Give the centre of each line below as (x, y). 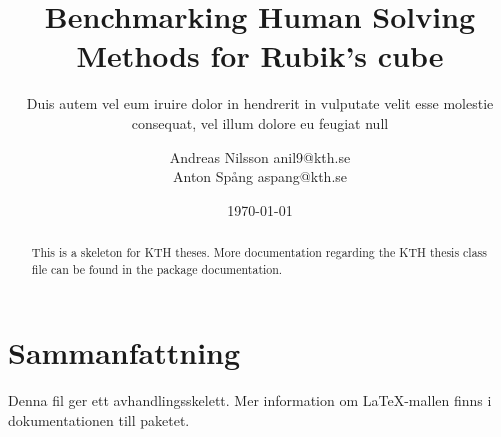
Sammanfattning (124, 352)
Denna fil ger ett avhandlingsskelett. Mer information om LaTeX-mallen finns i (250, 400)
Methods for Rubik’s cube (260, 55)
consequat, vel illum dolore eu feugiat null (260, 122)
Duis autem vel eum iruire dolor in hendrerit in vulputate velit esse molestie (260, 103)
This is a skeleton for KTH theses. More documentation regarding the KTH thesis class (259, 252)
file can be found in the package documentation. (157, 268)
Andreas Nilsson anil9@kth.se (260, 156)
